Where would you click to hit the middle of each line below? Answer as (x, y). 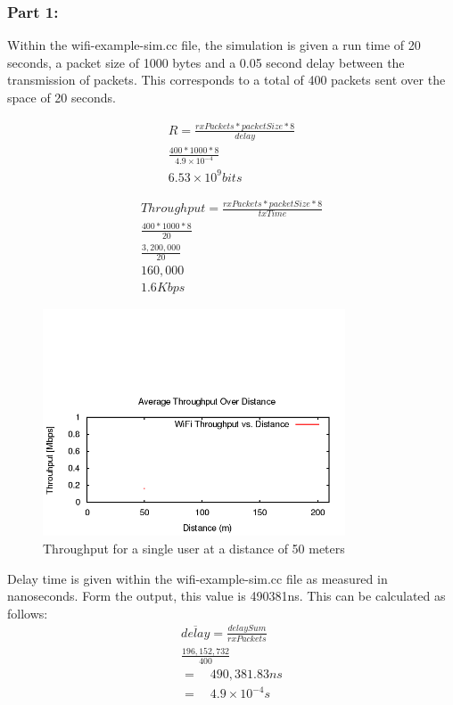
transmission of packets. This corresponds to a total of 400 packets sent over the (226, 80)
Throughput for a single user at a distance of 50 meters (194, 548)
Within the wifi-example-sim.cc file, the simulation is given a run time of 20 (214, 45)
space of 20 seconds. (62, 97)
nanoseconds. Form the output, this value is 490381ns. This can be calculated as (226, 596)
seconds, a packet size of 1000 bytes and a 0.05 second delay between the (206, 62)
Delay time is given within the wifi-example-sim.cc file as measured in (198, 578)
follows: (28, 613)
